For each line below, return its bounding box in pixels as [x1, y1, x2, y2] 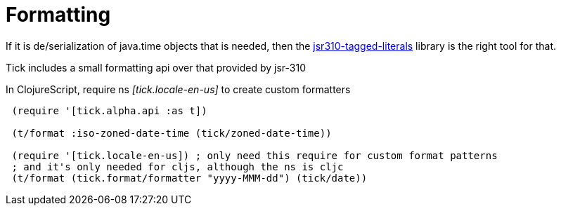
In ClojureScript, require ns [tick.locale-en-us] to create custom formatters [6, 83, 351, 95]
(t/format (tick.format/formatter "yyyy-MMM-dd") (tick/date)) [11, 172, 368, 184]
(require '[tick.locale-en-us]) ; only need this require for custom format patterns [11, 149, 498, 161]
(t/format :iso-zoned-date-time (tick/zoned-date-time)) [11, 127, 332, 139]
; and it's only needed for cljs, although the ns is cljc [11, 161, 344, 172]
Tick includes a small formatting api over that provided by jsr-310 [6, 61, 306, 74]
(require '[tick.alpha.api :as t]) [11, 104, 207, 116]
